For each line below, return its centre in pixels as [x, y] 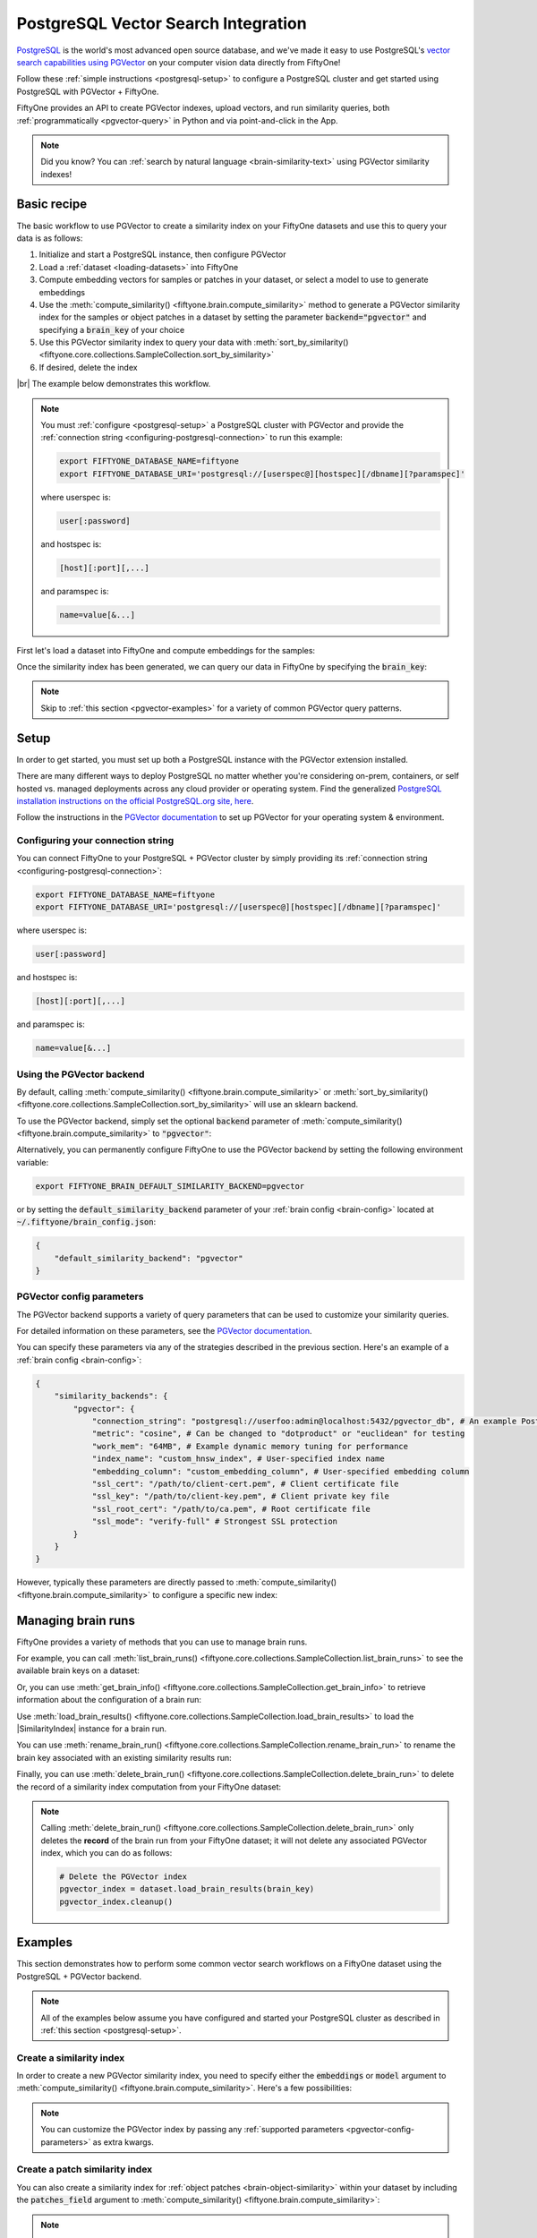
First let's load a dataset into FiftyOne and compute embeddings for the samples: [166, 650]
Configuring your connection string [95, 841]
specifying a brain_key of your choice [112, 329]
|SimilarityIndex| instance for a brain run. [92, 1729]
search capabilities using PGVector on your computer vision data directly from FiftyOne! [179, 62]
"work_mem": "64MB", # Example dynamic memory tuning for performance [250, 1446]
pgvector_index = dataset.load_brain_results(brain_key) [187, 1889]
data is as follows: [50, 238]
